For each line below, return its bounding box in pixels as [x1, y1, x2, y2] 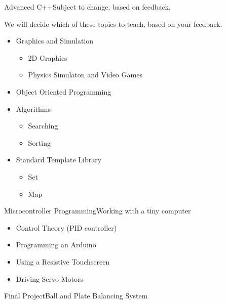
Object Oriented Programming [16, 86, 111, 97]
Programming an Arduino [16, 239, 96, 250]
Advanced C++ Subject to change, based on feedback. [4, 2, 171, 12]
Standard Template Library [16, 154, 102, 165]
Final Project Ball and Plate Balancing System [4, 290, 148, 301]
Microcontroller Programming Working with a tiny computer [4, 205, 191, 216]
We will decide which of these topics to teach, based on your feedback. [4, 18, 222, 29]
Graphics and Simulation [16, 35, 94, 46]
